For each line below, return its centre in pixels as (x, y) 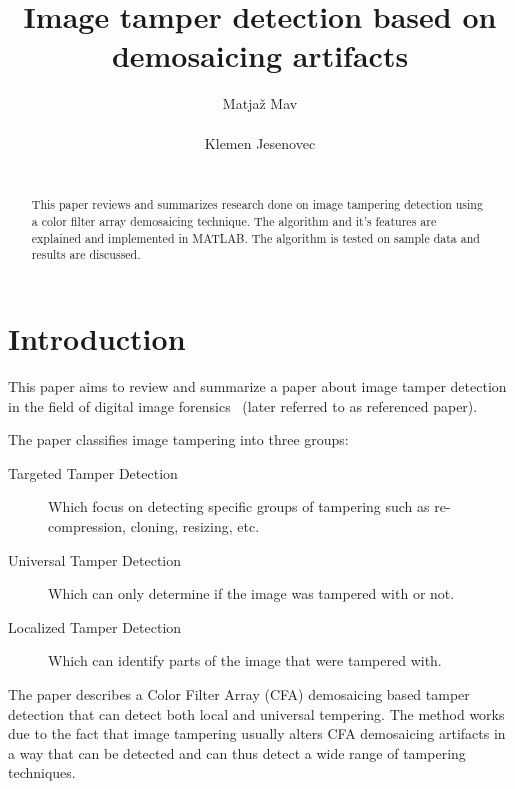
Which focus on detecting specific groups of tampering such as (239, 506)
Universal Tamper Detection (95, 559)
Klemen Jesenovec (260, 142)
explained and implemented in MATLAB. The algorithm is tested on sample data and (255, 237)
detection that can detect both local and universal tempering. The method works (256, 713)
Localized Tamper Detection (95, 626)
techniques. (42, 772)
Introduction (97, 338)
